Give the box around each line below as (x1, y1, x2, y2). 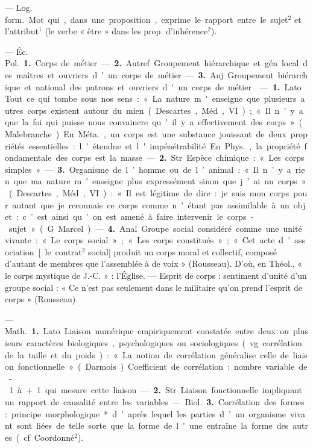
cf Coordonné (24, 431, 75, 443)
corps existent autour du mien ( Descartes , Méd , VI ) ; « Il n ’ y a (27, 104, 303, 116)
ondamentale (5, 151, 52, 164)
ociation (5, 245, 34, 258)
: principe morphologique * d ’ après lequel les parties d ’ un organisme (5, 407, 286, 420)
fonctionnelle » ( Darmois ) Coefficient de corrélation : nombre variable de (17, 360, 308, 373)
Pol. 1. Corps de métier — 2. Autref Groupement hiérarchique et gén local (5, 57, 299, 69)
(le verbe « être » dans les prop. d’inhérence (45, 25, 208, 37)
